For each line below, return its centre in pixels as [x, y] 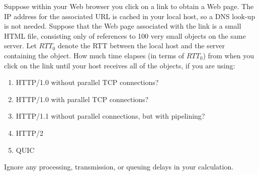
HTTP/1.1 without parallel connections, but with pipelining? [110, 116]
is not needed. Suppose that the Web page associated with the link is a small [123, 26]
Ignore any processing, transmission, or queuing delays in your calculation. [119, 167]
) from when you [228, 55]
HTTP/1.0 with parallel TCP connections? [82, 99]
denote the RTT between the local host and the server [141, 46]
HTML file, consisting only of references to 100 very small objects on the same [125, 35]
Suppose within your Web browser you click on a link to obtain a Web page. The [129, 6]
